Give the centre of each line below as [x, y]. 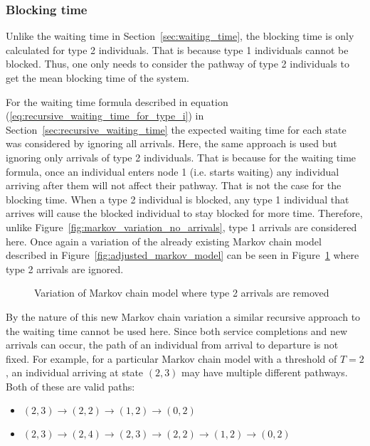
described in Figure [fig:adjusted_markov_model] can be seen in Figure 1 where [183, 255]
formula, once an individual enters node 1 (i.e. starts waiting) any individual [173, 171]
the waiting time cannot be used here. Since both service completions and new [177, 330]
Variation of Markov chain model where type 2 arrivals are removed [182, 293]
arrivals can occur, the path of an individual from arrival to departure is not [172, 345]
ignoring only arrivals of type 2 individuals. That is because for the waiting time [181, 157]
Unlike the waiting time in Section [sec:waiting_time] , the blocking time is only [180, 36]
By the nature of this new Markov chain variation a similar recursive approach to [183, 316]
